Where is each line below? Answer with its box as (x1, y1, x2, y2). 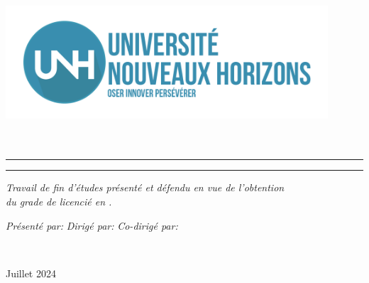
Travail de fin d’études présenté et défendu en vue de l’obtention (6, 180, 285, 195)
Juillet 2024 (6, 265, 56, 280)
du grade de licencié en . (6, 193, 112, 208)
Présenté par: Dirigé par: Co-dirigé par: (6, 218, 178, 233)
